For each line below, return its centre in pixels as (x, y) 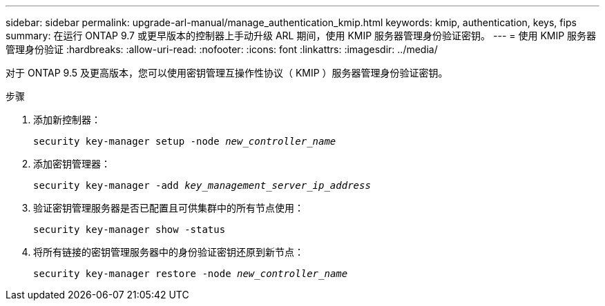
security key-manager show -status (129, 229)
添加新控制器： (67, 120)
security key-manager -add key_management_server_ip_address (202, 185)
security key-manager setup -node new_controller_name (185, 141)
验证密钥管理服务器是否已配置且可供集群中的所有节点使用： (169, 208)
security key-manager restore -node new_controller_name (191, 274)
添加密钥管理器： (72, 164)
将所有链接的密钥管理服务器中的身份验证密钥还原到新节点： (169, 252)
